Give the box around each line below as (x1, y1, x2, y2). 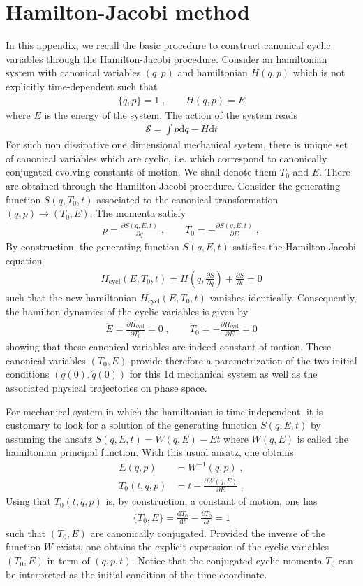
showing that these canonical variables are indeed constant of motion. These (6, 339, 332, 354)
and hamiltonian (177, 65, 248, 80)
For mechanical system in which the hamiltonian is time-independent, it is (6, 403, 323, 418)
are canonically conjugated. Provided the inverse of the (90, 525, 325, 540)
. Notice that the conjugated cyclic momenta (131, 553, 323, 568)
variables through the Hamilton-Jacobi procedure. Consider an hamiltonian (6, 51, 327, 66)
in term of (47, 553, 90, 568)
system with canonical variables (6, 65, 141, 80)
